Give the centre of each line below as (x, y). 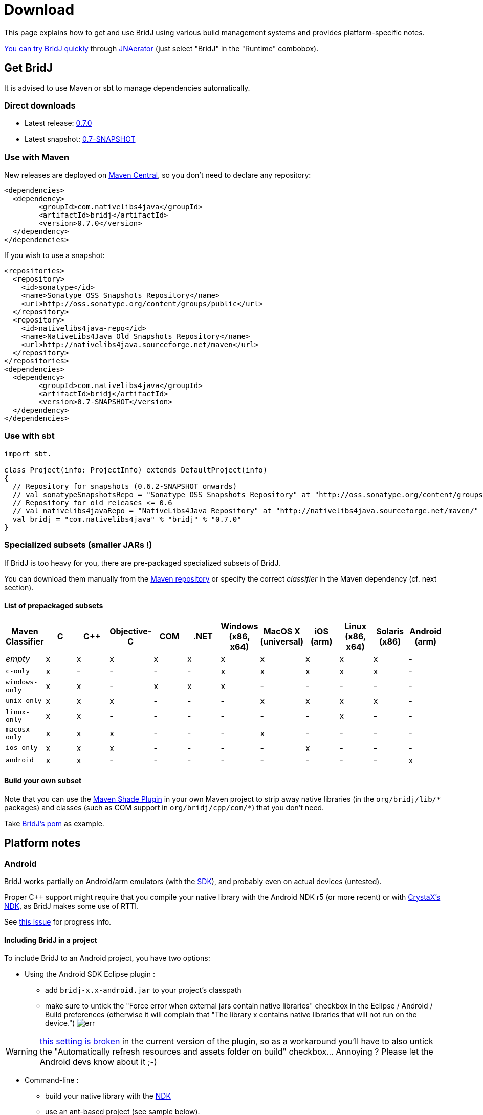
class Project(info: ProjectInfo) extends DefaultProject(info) (136, 470)
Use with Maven (37, 157)
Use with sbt (29, 436)
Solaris (390, 631)
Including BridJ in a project (51, 940)
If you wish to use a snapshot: (54, 255)
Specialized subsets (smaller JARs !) (78, 545)
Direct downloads (40, 105)
